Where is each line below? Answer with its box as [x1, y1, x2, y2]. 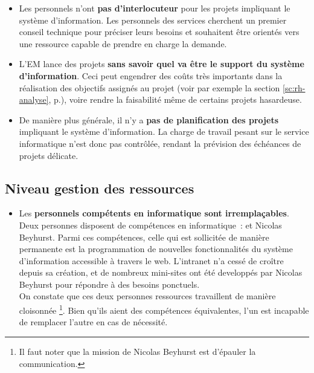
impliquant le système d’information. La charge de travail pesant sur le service [19, 125, 309, 138]
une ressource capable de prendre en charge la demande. [19, 37, 227, 50]
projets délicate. [19, 149, 78, 161]
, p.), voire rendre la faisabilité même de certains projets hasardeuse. [48, 93, 302, 106]
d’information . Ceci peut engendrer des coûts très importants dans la [19, 69, 283, 82]
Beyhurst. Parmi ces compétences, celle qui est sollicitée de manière [19, 230, 269, 243]
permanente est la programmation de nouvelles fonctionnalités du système [19, 242, 293, 255]
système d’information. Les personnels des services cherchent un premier [19, 13, 287, 26]
